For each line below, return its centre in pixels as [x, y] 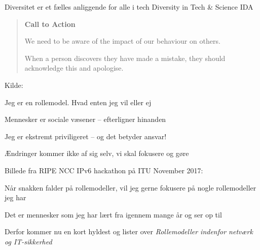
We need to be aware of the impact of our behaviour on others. [122, 41]
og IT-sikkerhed [28, 241]
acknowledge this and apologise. [74, 68]
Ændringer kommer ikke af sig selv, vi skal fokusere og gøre [97, 153]
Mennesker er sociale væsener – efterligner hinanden [85, 119]
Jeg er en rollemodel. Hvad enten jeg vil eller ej [78, 102]
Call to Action [50, 24]
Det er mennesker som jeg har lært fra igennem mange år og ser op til [113, 214]
